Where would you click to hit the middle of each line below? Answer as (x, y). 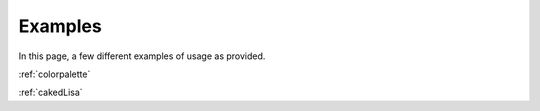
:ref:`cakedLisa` (51, 92)
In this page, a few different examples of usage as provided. (142, 56)
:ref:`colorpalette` (54, 74)
